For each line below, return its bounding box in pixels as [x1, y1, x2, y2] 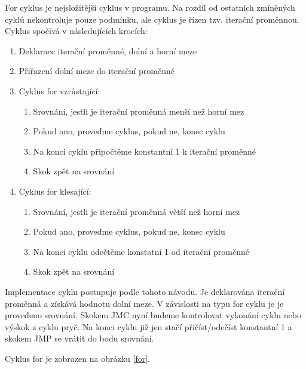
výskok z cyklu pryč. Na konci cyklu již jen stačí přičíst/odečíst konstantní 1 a [5, 320, 292, 333]
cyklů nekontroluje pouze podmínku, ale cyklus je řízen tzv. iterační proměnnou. [5, 13, 299, 25]
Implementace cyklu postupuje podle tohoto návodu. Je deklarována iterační [5, 285, 285, 297]
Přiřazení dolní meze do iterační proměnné [19, 64, 175, 77]
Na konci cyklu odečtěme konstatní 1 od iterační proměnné [33, 245, 250, 257]
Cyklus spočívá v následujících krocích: [5, 24, 148, 37]
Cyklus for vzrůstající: [19, 84, 100, 97]
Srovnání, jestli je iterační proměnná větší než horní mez [33, 205, 240, 217]
